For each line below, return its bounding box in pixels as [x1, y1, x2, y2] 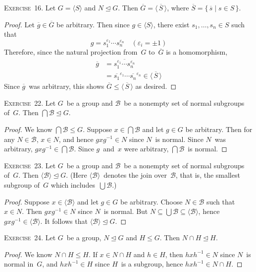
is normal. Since [155, 134, 204, 144]
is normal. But [103, 206, 148, 216]
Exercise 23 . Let [4, 160, 56, 170]
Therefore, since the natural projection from [4, 47, 138, 57]
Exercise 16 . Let [4, 2, 56, 12]
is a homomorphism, [166, 47, 228, 57]
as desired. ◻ [135, 81, 177, 91]
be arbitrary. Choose [120, 196, 183, 206]
